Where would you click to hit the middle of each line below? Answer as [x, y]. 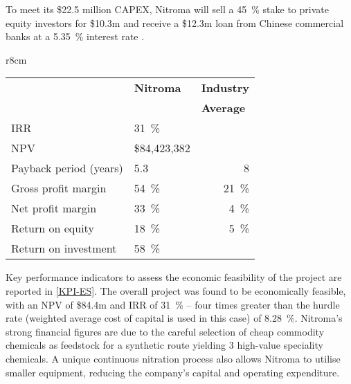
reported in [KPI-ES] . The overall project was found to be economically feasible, [176, 290]
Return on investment [64, 248]
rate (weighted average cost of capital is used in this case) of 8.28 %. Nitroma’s [174, 318]
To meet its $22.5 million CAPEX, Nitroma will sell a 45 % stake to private [167, 9]
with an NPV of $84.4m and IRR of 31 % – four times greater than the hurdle [173, 304]
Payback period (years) [67, 168]
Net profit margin [54, 208]
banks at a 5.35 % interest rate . [75, 36]
